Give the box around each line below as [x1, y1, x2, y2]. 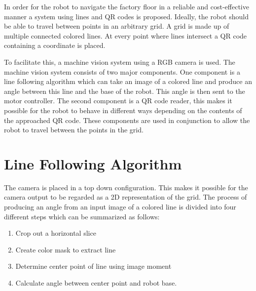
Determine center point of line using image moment [15, 261, 172, 271]
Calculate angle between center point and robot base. [15, 278, 177, 288]
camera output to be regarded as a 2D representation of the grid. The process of [4, 192, 247, 202]
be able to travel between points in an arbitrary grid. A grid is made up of [4, 21, 229, 31]
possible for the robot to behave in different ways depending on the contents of [4, 105, 242, 115]
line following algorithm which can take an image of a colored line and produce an [4, 76, 252, 86]
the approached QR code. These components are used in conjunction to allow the [4, 115, 250, 125]
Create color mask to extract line [15, 244, 116, 254]
